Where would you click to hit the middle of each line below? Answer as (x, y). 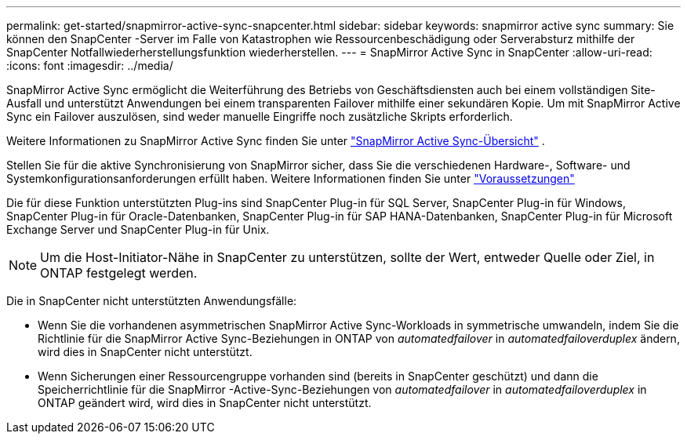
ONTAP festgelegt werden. (119, 273)
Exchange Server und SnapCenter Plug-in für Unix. (138, 229)
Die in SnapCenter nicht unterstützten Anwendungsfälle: (152, 301)
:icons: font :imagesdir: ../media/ (90, 65)
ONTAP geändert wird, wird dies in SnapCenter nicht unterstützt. (205, 403)
